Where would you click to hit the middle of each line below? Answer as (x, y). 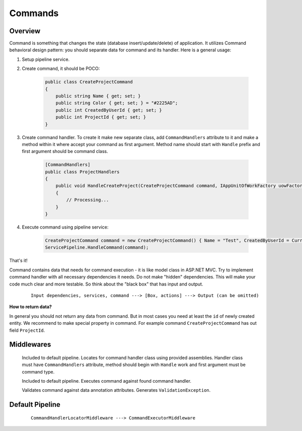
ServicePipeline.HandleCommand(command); (97, 247)
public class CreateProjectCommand (89, 82)
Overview (25, 31)
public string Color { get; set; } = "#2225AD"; (117, 103)
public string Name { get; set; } (98, 96)
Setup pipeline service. (46, 59)
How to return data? (31, 307)
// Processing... (88, 200)
